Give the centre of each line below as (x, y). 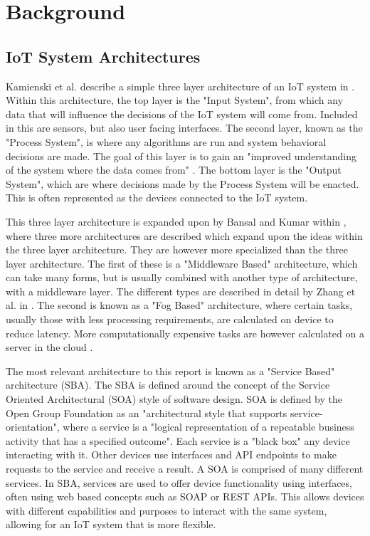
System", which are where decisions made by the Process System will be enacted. (183, 183)
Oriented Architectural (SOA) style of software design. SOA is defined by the (174, 399)
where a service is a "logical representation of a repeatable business (208, 427)
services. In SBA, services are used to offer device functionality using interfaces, (179, 482)
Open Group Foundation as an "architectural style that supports (147, 412)
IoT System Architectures (103, 56)
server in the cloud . (49, 347)
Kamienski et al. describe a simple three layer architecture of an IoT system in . (180, 86)
